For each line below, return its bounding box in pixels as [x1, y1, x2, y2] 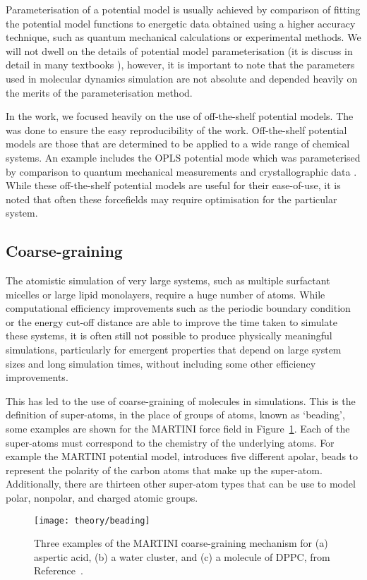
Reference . [34, 563, 83, 578]
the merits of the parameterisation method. [6, 85, 193, 99]
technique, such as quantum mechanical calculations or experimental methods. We [6, 30, 361, 44]
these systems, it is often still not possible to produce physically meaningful [6, 328, 332, 343]
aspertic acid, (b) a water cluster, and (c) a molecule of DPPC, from [34, 549, 330, 564]
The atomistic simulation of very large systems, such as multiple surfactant [6, 273, 330, 288]
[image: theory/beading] [34, 515, 150, 526]
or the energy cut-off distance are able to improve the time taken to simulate [6, 314, 338, 329]
